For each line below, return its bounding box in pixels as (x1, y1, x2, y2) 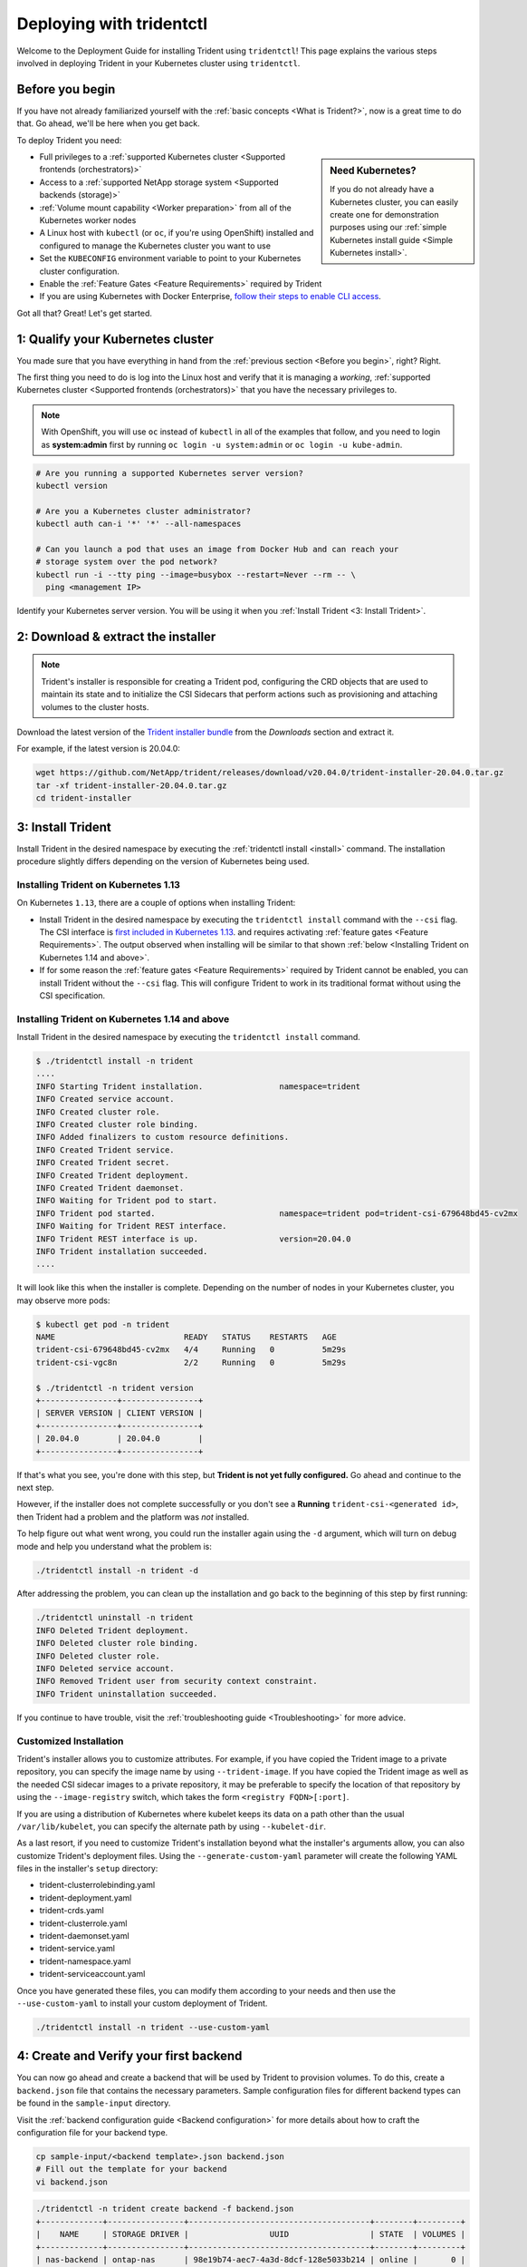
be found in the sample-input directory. (16, 2097, 171, 2108)
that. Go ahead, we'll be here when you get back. (16, 118, 201, 129)
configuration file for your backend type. (16, 2127, 168, 2138)
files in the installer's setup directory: (16, 1863, 158, 1874)
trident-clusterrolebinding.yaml (39, 1880, 156, 1891)
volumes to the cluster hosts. (41, 701, 149, 712)
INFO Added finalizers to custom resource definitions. (35, 1132, 290, 1143)
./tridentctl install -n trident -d (35, 1565, 199, 1575)
